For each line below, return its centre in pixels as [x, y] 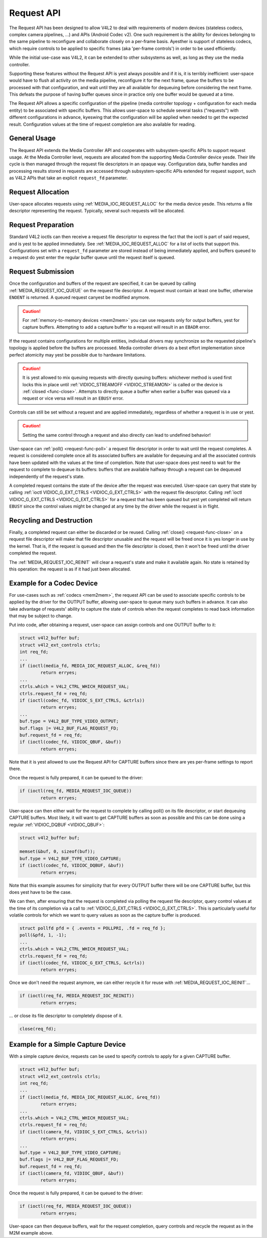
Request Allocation [39, 192]
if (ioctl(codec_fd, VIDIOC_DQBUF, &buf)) [72, 866]
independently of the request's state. [47, 476]
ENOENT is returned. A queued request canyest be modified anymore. [80, 298]
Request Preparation [42, 225]
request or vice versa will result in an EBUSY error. [73, 398]
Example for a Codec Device [54, 583]
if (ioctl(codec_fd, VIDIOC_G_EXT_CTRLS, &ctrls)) [82, 963]
